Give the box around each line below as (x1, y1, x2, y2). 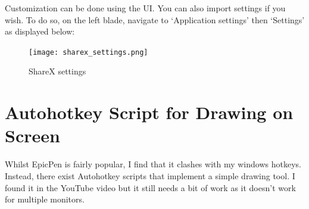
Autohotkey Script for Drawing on (5, 100, 294, 124)
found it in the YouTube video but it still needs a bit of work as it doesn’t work (5, 181, 296, 194)
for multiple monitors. (5, 193, 85, 205)
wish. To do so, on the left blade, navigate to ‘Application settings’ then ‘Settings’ (5, 13, 305, 26)
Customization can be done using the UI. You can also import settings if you (5, 2, 286, 14)
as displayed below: (5, 25, 75, 38)
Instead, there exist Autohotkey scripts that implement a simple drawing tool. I (5, 169, 295, 182)
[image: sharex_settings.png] (29, 48, 148, 57)
